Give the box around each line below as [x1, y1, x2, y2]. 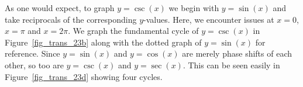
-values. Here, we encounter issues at [143, 13, 274, 25]
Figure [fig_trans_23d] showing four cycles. [5, 70, 163, 82]
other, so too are [5, 58, 64, 71]
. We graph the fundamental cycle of [68, 25, 199, 37]
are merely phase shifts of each [182, 47, 292, 60]
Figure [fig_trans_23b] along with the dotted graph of [5, 36, 202, 48]
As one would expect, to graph [5, 2, 115, 13]
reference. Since [5, 47, 60, 60]
